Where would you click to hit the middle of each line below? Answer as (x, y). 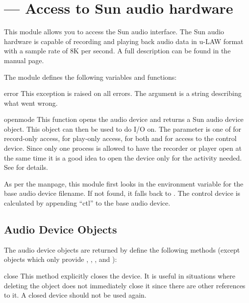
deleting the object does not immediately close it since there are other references (125, 285)
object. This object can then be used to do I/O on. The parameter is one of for (123, 128)
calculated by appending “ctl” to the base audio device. (87, 203)
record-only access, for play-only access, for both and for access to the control (120, 138)
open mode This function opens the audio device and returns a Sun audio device (124, 119)
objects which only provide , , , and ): (61, 259)
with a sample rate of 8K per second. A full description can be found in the (117, 51)
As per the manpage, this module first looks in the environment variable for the (124, 183)
